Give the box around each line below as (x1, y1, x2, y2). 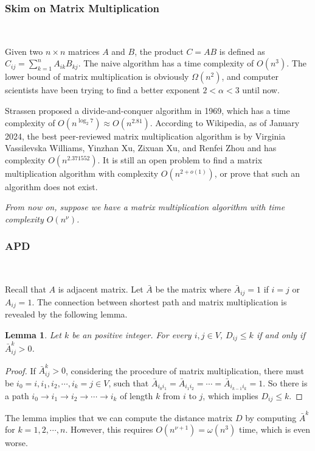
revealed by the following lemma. (5, 308, 128, 321)
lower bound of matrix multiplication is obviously (5, 70, 189, 83)
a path (5, 389, 29, 402)
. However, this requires (65, 423, 153, 436)
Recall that (5, 283, 46, 296)
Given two (5, 44, 43, 57)
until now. (242, 83, 280, 96)
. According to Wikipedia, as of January (150, 116, 300, 129)
